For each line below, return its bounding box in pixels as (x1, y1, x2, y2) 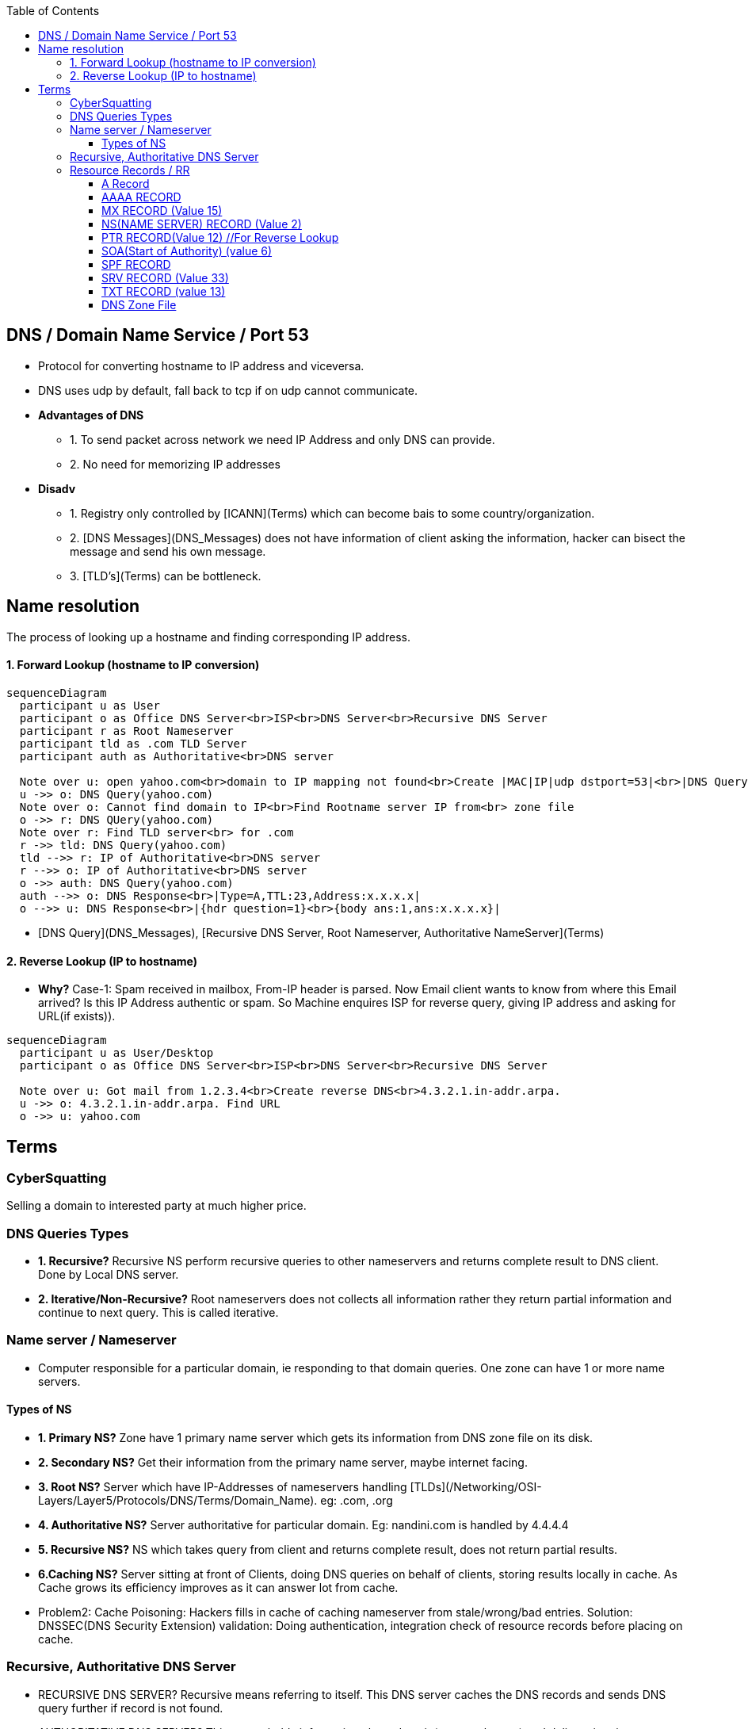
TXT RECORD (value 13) (101, 285, 226, 298)
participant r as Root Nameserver (19, 724, 234, 737)
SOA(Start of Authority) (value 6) (101, 244, 273, 258)
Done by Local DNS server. (38, 1268, 179, 1282)
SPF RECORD (101, 258, 171, 271)
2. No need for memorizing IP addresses (70, 457, 280, 471)
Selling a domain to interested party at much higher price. (6, 1199, 307, 1213)
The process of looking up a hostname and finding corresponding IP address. (6, 629, 410, 644)
